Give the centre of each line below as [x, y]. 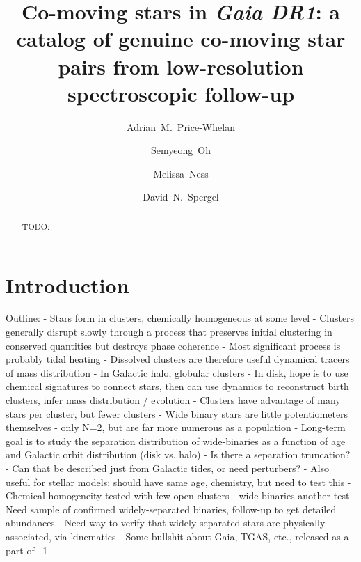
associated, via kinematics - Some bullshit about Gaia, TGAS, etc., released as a [177, 536]
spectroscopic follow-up [181, 93]
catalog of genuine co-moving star [181, 39]
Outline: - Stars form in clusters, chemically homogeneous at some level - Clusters [180, 318]
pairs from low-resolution [181, 66]
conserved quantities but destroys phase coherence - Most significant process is [173, 345]
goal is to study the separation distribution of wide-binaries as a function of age [176, 440]
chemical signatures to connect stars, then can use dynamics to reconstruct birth [177, 386]
